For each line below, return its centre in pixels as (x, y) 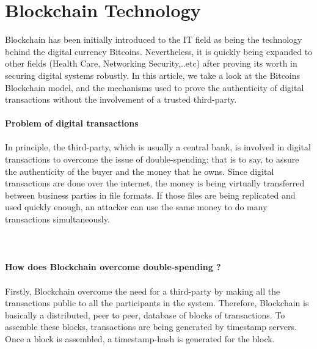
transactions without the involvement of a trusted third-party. (121, 99)
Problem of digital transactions (72, 123)
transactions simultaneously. (57, 219)
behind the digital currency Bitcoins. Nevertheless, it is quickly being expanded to (159, 51)
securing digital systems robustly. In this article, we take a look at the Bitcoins (153, 75)
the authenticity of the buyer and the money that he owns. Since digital (140, 171)
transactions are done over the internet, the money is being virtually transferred (155, 183)
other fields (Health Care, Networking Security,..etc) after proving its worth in (151, 63)
